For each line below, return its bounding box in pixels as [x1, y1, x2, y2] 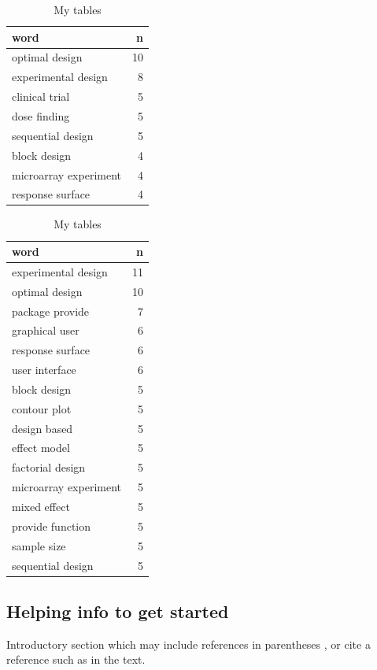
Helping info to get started [6, 599, 229, 624]
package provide [12, 302, 90, 319]
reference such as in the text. [6, 651, 146, 668]
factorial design [12, 459, 86, 476]
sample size [12, 537, 66, 553]
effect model [12, 439, 70, 456]
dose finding [12, 107, 70, 124]
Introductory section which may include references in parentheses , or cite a [6, 635, 371, 652]
